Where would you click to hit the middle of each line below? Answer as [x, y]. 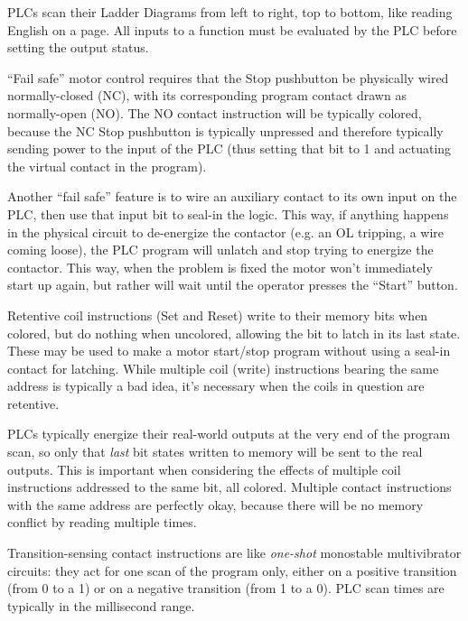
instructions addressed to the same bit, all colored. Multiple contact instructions [229, 487]
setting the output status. [78, 47]
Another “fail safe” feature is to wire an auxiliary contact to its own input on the [232, 196]
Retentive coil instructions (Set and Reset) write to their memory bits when [218, 315]
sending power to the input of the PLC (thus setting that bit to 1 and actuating [229, 148]
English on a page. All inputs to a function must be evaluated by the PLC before [232, 29]
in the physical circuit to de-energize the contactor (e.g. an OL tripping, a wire [226, 232]
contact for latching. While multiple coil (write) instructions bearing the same [223, 368]
